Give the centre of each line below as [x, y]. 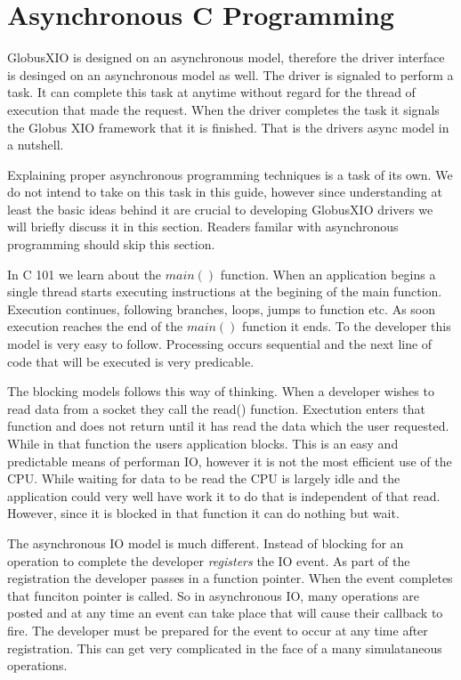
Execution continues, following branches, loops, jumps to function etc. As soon [221, 308]
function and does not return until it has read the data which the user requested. [228, 426]
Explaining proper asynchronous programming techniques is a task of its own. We [230, 174]
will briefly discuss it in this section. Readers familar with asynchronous [203, 227]
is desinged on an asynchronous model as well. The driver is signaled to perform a [230, 74]
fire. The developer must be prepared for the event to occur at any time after [218, 630]
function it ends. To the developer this [347, 326]
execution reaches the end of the [95, 326]
